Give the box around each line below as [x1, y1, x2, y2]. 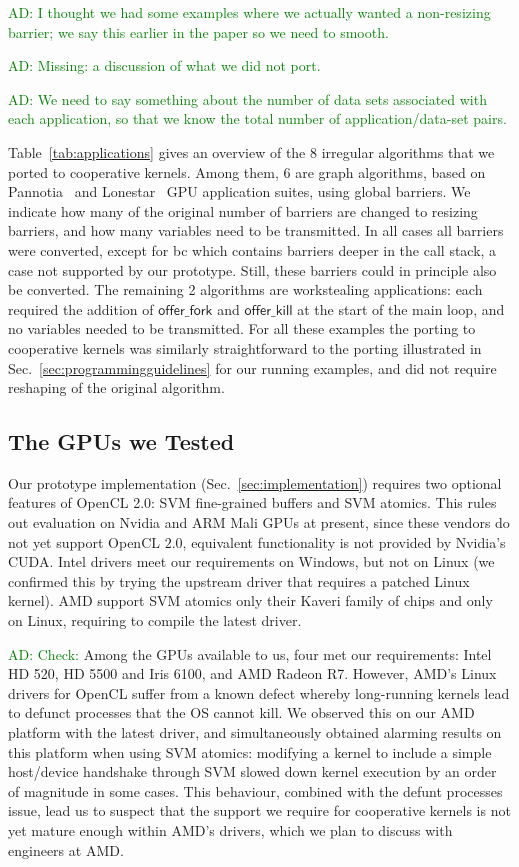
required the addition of [8, 298, 154, 319]
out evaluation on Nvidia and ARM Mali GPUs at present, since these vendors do [8, 512, 510, 533]
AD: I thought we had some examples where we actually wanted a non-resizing [8, 2, 491, 22]
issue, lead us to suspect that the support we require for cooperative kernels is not [8, 800, 511, 821]
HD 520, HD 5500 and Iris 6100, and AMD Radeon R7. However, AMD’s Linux [8, 663, 497, 684]
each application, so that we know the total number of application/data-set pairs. [8, 108, 507, 129]
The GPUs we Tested [8, 426, 235, 457]
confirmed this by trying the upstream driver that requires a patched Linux [8, 570, 470, 591]
